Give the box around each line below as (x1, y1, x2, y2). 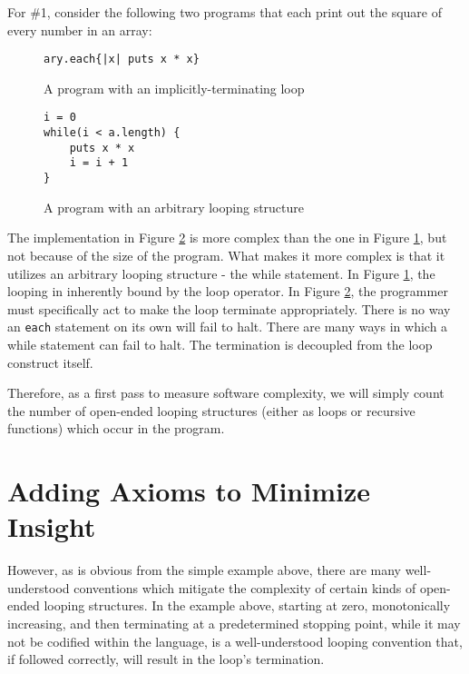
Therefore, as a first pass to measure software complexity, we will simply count (7, 383, 445, 402)
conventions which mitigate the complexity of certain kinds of (73, 578, 416, 597)
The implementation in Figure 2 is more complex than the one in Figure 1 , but (7, 228, 447, 247)
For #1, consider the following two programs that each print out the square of (7, 3, 442, 21)
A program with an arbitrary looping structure (44, 197, 305, 216)
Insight (7, 508, 96, 545)
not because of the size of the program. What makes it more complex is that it (7, 245, 445, 264)
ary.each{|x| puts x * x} (44, 53, 200, 66)
